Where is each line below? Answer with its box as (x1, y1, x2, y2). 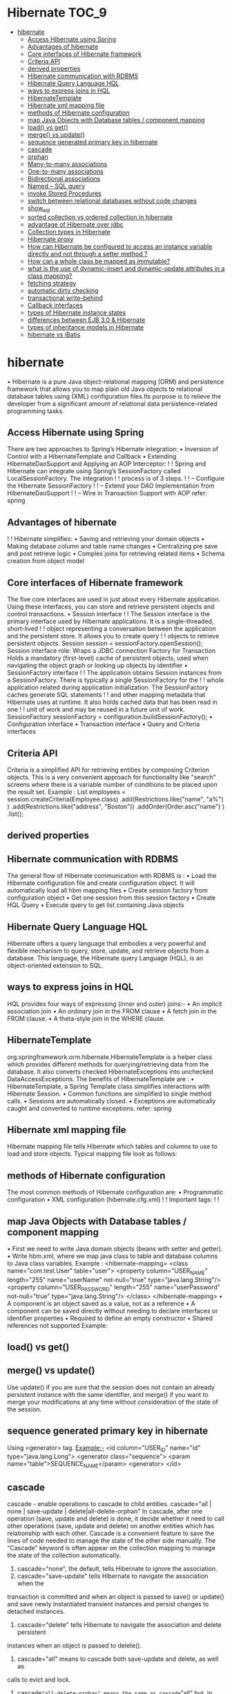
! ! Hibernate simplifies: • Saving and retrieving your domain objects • (7, 535, 205, 543)
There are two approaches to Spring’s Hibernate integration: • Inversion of (7, 445, 219, 453)
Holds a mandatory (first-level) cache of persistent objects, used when (7, 654, 209, 663)
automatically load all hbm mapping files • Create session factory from (7, 886, 209, 895)
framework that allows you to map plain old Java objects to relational (7, 385, 202, 393)
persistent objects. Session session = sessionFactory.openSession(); (7, 639, 203, 647)
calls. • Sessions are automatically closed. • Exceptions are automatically (7, 1096, 216, 1105)
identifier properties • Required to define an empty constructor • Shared (7, 1314, 213, 1322)
